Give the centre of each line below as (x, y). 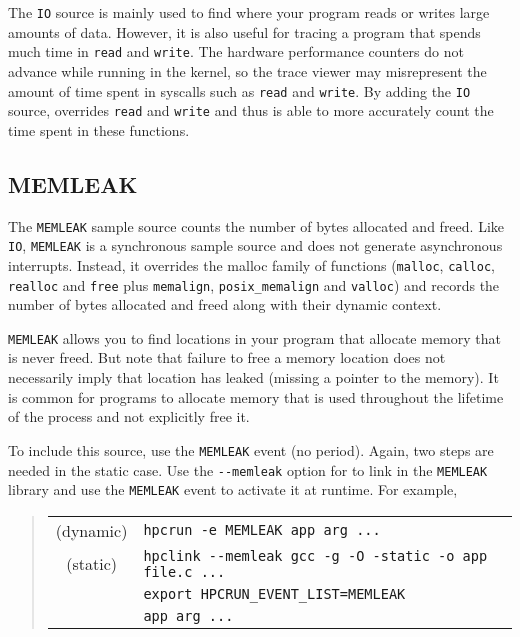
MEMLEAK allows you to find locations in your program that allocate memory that (254, 337)
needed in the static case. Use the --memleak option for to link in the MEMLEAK (248, 469)
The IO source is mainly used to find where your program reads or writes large (249, 12)
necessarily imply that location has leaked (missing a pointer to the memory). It (253, 377)
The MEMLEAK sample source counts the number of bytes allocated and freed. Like (256, 225)
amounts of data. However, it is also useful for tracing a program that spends (244, 31)
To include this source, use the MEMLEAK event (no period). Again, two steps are (251, 449)
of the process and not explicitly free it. (129, 416)
